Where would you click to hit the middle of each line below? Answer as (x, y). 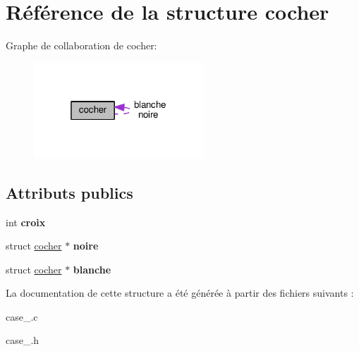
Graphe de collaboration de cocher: (81, 45)
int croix (26, 222)
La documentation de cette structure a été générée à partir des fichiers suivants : (180, 293)
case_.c (22, 316)
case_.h (23, 340)
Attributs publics (69, 192)
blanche (92, 269)
